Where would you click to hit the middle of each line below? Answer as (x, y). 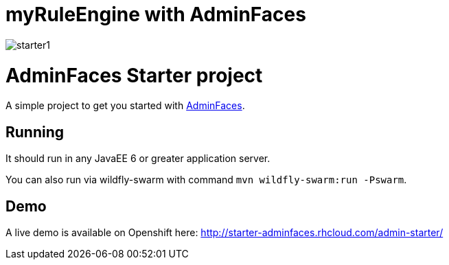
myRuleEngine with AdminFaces (156, 14)
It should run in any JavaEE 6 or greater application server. (138, 159)
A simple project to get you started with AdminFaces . (125, 106)
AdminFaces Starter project (134, 75)
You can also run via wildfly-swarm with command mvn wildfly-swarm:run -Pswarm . (206, 180)
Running (35, 132)
